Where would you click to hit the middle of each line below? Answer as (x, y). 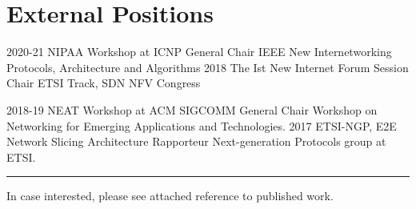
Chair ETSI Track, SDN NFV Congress (104, 83)
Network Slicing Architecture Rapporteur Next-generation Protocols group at (196, 141)
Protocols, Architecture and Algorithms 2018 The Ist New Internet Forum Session (208, 67)
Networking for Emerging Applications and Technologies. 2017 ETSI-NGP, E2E (202, 125)
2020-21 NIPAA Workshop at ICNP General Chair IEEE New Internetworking (199, 52)
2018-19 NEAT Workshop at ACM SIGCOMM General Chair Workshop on (192, 109)
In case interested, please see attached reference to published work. (170, 196)
